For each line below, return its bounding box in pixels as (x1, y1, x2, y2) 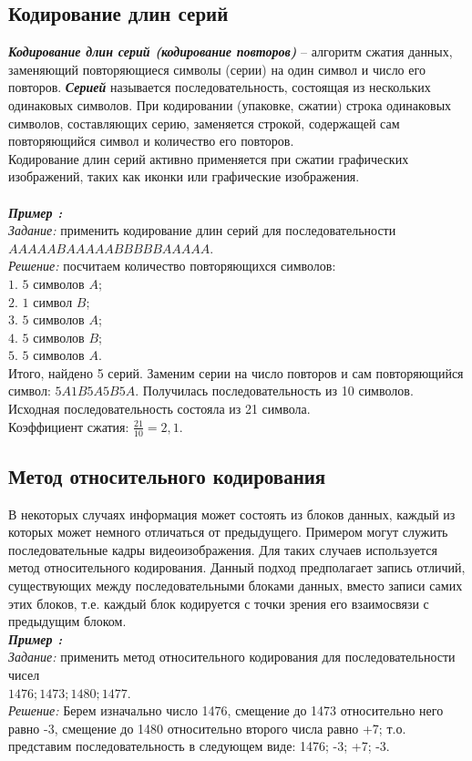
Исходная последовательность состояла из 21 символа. (8, 399, 311, 418)
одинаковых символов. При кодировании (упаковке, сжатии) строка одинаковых (8, 95, 452, 114)
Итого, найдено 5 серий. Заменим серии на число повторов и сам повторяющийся (8, 363, 464, 382)
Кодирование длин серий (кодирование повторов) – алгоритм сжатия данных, (8, 42, 453, 61)
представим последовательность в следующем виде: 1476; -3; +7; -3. (8, 736, 390, 756)
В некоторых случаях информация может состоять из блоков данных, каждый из (8, 504, 456, 523)
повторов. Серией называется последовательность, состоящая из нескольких (8, 77, 431, 97)
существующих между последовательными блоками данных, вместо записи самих (8, 576, 463, 595)
